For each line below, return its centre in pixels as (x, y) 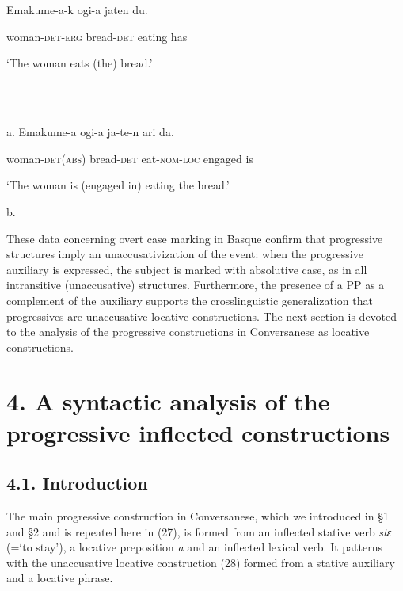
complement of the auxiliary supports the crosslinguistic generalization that (190, 300)
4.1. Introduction (77, 483)
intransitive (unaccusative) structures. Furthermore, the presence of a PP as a (196, 285)
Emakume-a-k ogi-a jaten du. (77, 10)
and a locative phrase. (60, 578)
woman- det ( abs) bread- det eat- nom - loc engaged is (130, 158)
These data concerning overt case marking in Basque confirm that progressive (195, 238)
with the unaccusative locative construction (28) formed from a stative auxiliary (201, 562)
